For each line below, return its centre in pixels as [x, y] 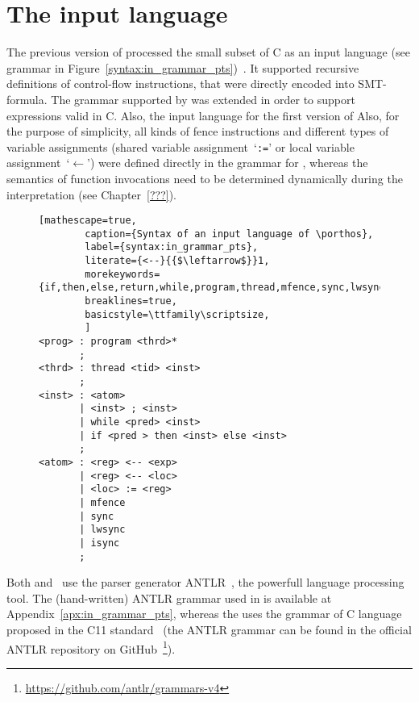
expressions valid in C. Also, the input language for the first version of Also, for [203, 115]
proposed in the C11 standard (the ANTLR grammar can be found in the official [209, 629]
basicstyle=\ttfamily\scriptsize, [177, 314]
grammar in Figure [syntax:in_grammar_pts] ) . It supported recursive [183, 67]
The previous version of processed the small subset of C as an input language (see [208, 52]
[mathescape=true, [88, 221]
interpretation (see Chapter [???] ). [91, 194]
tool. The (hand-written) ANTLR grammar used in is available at [169, 598]
